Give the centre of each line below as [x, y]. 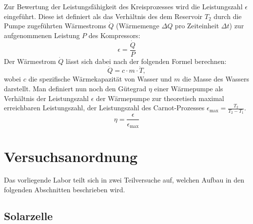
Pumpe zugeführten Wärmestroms [55, 26]
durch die [228, 16]
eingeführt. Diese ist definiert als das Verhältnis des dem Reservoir [103, 16]
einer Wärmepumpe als [189, 89]
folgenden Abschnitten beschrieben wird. [65, 189]
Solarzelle [29, 215]
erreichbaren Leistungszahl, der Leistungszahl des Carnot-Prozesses [104, 108]
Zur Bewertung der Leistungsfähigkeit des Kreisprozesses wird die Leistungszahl [123, 6]
